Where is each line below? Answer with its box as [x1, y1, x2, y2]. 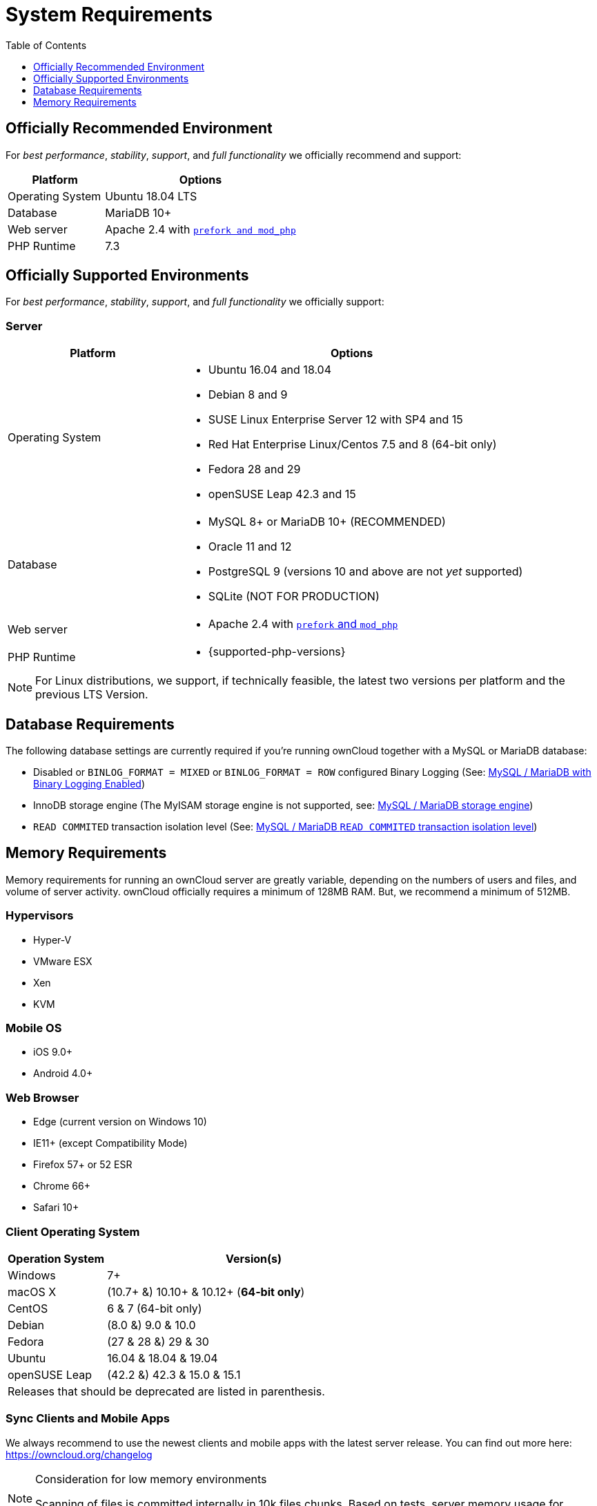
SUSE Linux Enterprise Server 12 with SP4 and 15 [208, 412, 463, 427]
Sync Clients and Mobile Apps [6, 1411, 170, 1426]
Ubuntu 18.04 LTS [105, 189, 197, 203]
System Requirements [6, 3, 213, 26]
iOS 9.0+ [33, 1046, 73, 1058]
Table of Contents [6, 39, 87, 51]
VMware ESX [33, 955, 92, 967]
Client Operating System [6, 1224, 140, 1239]
